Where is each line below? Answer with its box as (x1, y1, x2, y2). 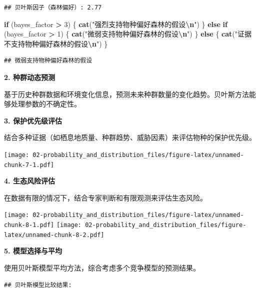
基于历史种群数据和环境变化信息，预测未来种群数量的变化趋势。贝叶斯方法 (4, 88, 249, 99)
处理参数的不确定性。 (10, 98, 81, 109)
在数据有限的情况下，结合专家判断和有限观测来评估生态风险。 (4, 192, 207, 202)
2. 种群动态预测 (4, 71, 55, 82)
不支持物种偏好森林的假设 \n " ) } (4, 38, 108, 48)
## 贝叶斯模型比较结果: (4, 281, 72, 288)
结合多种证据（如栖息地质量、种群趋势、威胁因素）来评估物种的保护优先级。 (4, 132, 256, 142)
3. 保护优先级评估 (4, 115, 62, 125)
